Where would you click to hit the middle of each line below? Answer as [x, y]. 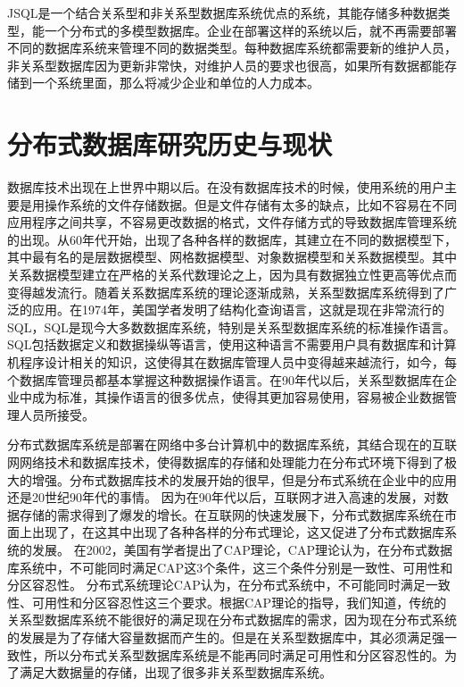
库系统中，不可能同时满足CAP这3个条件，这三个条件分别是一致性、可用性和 [230, 567]
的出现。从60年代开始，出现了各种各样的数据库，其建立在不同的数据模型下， [232, 239]
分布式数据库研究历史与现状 [170, 144]
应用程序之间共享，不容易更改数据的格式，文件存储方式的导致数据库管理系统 [232, 222]
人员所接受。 [57, 414]
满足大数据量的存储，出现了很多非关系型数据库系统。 [175, 672]
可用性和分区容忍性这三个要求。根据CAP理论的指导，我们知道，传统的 [239, 602]
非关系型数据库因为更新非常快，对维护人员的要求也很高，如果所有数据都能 [226, 65]
